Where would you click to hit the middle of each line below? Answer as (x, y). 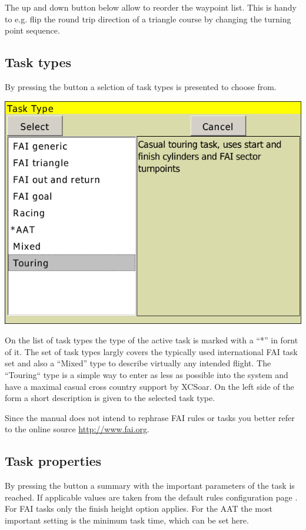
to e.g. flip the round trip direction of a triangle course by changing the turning (148, 19)
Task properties (53, 461)
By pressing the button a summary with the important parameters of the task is (150, 486)
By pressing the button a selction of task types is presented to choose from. (141, 86)
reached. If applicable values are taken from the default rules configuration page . (151, 497)
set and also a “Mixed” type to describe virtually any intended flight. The (138, 363)
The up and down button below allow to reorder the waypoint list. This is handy (151, 7)
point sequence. (32, 30)
